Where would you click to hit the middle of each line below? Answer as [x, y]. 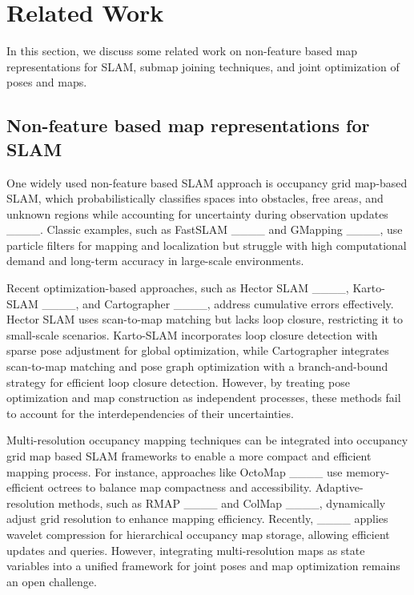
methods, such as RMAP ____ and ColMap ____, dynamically [222, 503]
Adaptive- [339, 487]
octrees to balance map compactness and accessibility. [180, 487]
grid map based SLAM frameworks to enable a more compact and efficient [189, 456]
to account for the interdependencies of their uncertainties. [150, 413]
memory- [368, 471]
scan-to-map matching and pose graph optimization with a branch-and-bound [197, 366]
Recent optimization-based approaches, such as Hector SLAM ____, [178, 288]
